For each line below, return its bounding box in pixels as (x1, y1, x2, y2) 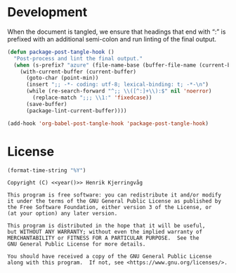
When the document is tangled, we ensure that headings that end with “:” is (7, 27, 226, 36)
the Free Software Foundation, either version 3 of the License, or (7, 204, 212, 211)
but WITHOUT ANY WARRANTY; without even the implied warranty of (7, 229, 202, 236)
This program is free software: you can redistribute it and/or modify (7, 192, 221, 199)
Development (7, 4, 88, 20)
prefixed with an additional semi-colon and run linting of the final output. (7, 34, 216, 43)
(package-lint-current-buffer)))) (25, 107, 128, 114)
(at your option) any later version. (7, 210, 118, 218)
